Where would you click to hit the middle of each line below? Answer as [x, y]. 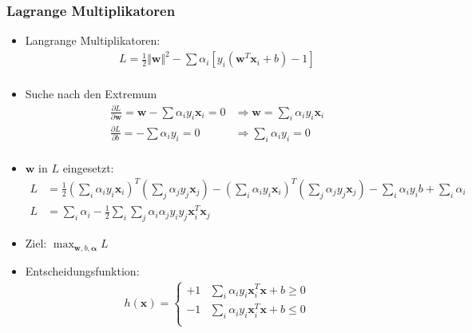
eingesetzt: [88, 167]
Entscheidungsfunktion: [82, 270]
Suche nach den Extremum [91, 94]
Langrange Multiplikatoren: [93, 40]
